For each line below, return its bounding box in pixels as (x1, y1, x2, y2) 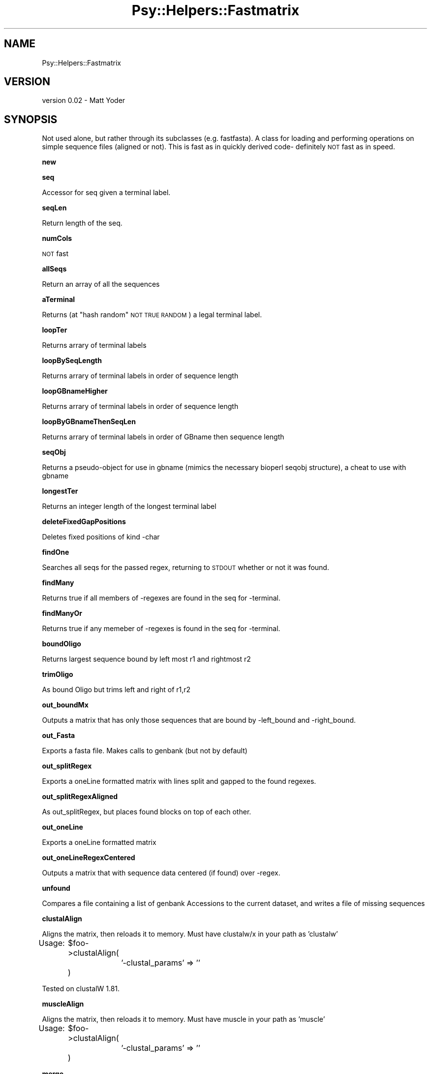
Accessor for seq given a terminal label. (42, 188, 171, 197)
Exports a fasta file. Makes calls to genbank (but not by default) (42, 746, 247, 755)
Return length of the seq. (42, 219, 123, 228)
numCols (42, 234, 72, 243)
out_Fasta (42, 731, 75, 740)
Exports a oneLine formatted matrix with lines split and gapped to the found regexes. (42, 777, 316, 786)
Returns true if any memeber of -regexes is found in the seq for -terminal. (42, 624, 280, 633)
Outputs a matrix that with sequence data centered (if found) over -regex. (42, 869, 280, 877)
